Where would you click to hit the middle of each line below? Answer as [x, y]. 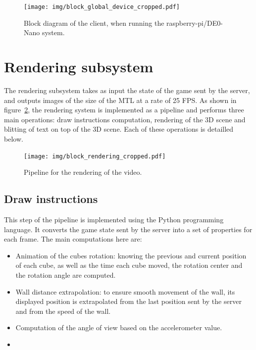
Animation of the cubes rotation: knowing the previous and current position [131, 255]
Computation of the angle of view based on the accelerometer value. [119, 327]
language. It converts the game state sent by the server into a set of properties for [128, 229]
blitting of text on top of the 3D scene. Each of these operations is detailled [119, 129]
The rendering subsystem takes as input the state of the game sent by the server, [127, 90]
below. [14, 138]
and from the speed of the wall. [63, 311]
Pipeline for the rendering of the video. [83, 172]
